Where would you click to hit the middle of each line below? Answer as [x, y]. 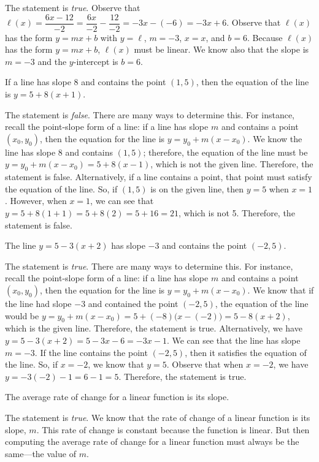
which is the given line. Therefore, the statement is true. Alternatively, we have [154, 328]
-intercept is [96, 61]
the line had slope [38, 303]
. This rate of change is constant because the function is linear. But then [173, 429]
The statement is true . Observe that [73, 7]
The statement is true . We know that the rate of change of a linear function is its [158, 417]
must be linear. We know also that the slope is [221, 49]
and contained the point [133, 303]
